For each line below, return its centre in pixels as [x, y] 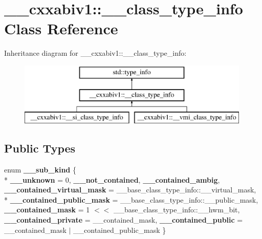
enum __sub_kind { [40, 170]
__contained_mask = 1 [47, 210]
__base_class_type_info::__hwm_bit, [177, 210]
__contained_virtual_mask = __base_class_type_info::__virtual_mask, [130, 190]
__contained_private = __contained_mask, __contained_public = [124, 220]
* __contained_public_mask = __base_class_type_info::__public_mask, [131, 199]
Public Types [40, 148]
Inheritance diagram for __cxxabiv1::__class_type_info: [95, 53]
